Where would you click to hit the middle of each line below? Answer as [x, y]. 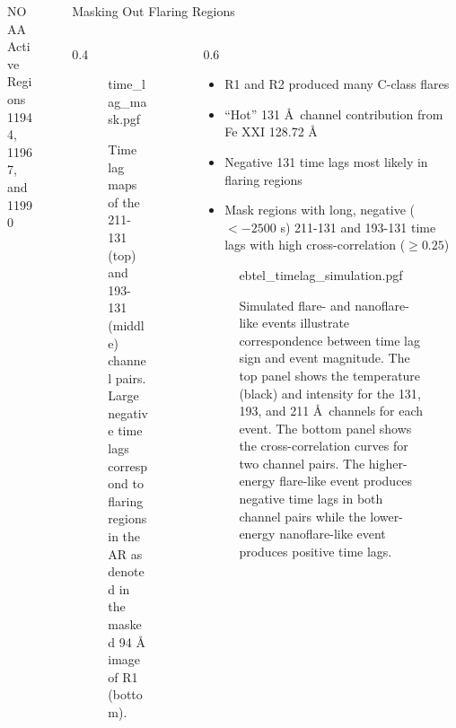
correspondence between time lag [329, 340]
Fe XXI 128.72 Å [271, 132]
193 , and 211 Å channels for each [331, 411]
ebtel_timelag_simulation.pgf [321, 274]
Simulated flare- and [295, 305]
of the [124, 202]
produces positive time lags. [316, 551]
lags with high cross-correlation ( [315, 245]
